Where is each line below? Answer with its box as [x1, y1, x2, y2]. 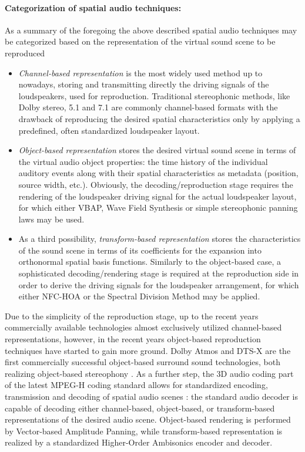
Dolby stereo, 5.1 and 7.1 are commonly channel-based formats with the [18, 101, 278, 113]
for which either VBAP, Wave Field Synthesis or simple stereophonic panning [18, 201, 298, 214]
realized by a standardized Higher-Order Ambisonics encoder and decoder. [5, 436, 273, 448]
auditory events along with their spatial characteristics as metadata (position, [18, 167, 299, 179]
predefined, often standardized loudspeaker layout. [18, 124, 200, 136]
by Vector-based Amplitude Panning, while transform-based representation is [5, 424, 283, 437]
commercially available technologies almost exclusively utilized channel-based [5, 321, 282, 333]
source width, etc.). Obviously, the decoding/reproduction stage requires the [18, 178, 293, 190]
